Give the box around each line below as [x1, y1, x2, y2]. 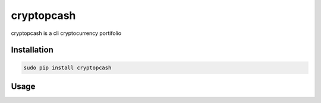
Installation [11, 45, 53, 55]
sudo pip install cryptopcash [23, 64, 112, 71]
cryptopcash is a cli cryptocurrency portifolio [11, 30, 122, 37]
